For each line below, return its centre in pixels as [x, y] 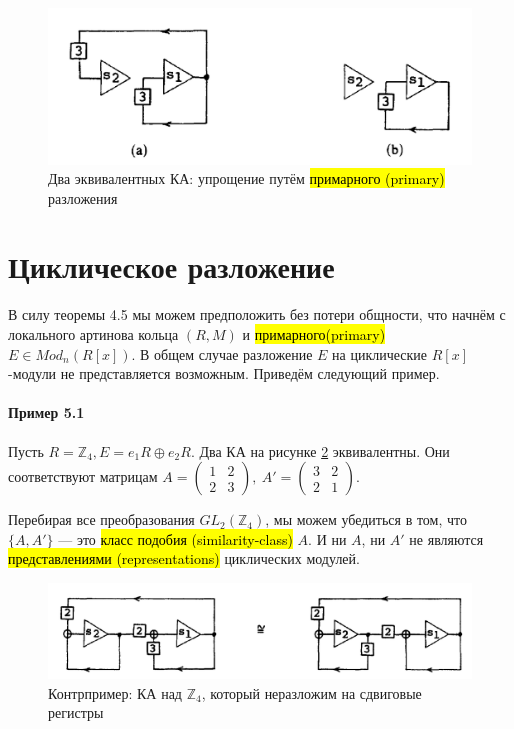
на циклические [379, 353]
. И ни [327, 538]
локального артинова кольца [93, 334]
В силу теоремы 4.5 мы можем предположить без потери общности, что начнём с [257, 314]
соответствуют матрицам [83, 476]
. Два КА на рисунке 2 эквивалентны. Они [320, 450]
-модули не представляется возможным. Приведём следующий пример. [224, 373]
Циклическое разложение [171, 266]
